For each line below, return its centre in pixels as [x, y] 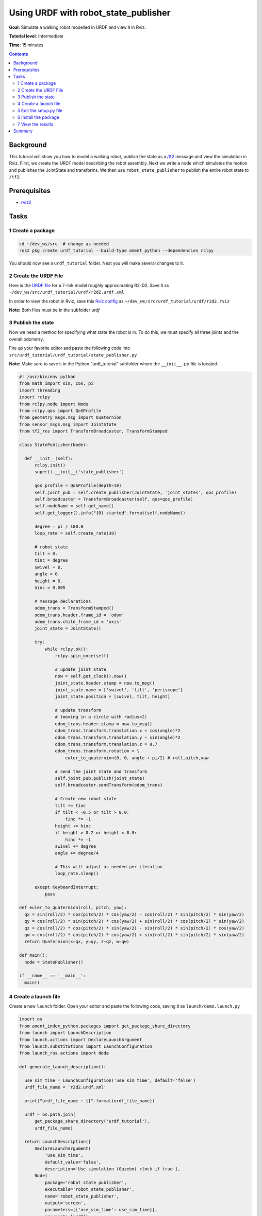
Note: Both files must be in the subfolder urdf [54, 310]
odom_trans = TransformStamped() [74, 608]
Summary [23, 131]
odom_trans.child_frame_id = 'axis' [78, 622]
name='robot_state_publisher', [82, 1196]
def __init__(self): [49, 458]
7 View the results [35, 124]
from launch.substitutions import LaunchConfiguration [86, 1046]
